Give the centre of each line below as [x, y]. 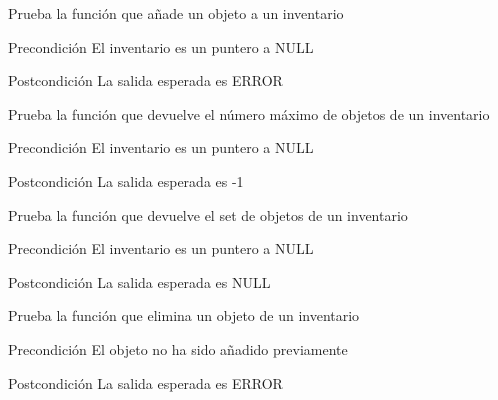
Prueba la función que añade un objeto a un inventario [176, 13]
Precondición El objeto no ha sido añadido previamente [178, 348]
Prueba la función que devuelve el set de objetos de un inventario [208, 214]
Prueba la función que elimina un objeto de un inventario [184, 315]
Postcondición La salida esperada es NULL [139, 281]
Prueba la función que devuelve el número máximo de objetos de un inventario [249, 113]
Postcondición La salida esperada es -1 [126, 180]
